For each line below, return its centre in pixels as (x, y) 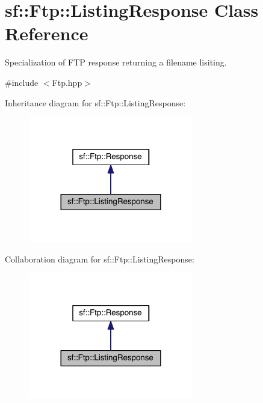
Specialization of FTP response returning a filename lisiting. (116, 62)
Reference (47, 33)
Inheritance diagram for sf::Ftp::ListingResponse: (95, 102)
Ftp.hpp (67, 82)
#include (22, 82)
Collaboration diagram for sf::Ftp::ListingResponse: (100, 259)
